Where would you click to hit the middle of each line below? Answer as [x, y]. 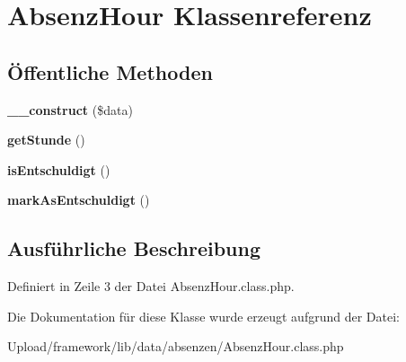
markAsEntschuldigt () [79, 200]
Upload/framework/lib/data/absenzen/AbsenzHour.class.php [176, 346]
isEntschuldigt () [59, 169]
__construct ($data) [70, 109]
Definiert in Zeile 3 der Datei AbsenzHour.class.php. [151, 286]
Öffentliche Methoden [110, 71]
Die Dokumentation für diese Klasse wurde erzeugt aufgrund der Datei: [203, 316]
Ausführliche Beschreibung [134, 248]
